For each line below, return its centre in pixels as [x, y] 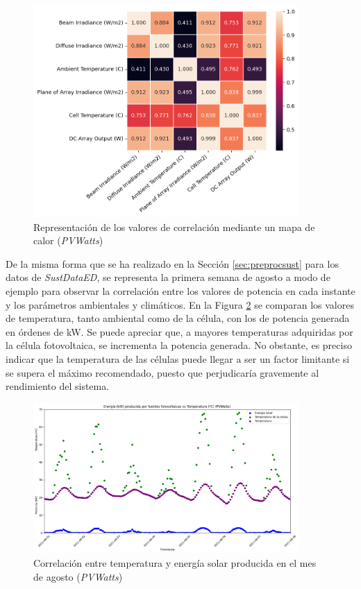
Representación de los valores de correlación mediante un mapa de [174, 227]
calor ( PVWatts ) [68, 240]
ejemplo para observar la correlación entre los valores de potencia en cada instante [180, 291]
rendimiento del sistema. [58, 386]
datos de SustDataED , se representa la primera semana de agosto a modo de [168, 277]
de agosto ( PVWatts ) [78, 576]
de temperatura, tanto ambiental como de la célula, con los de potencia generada [178, 318]
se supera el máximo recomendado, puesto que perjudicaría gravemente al [162, 372]
